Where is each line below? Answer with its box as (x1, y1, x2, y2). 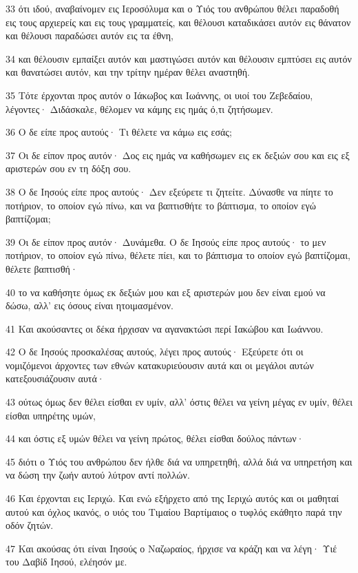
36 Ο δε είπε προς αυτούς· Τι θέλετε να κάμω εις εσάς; (6, 125, 232, 139)
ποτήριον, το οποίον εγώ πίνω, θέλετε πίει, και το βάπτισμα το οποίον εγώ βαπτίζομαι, (6, 248, 350, 262)
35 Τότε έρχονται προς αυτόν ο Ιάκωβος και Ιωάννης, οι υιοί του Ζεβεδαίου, (6, 87, 313, 102)
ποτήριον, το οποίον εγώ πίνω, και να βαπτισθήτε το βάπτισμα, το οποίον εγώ (6, 198, 316, 212)
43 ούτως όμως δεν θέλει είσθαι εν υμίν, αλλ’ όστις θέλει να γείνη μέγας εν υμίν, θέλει (6, 395, 352, 409)
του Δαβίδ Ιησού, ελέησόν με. (6, 554, 127, 569)
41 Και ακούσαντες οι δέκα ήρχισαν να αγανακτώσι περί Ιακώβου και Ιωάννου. (6, 321, 324, 335)
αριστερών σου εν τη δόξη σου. (6, 161, 131, 176)
